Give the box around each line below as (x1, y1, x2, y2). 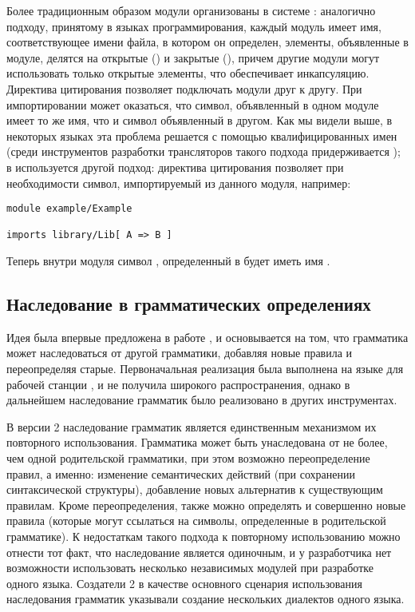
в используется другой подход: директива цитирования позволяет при (6, 158, 344, 175)
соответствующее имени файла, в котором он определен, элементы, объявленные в (6, 34, 409, 50)
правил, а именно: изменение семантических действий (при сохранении (6, 465, 356, 482)
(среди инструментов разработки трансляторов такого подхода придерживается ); (6, 143, 401, 160)
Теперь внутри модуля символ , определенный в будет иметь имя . (6, 252, 330, 269)
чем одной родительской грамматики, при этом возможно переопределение (6, 450, 370, 467)
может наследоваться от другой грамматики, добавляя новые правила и (6, 344, 353, 361)
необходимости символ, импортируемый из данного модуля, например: (6, 174, 351, 191)
